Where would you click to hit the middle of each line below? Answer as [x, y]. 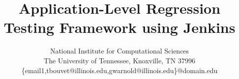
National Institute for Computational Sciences [119, 51]
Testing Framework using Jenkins [119, 27]
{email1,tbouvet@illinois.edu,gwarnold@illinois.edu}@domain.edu [119, 70]
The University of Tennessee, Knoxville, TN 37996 [119, 60]
